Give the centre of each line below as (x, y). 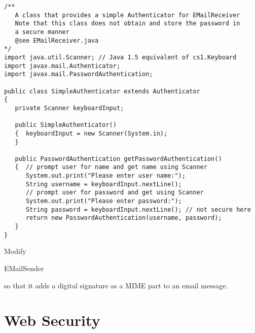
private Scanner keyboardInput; (69, 108)
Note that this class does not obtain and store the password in (128, 24)
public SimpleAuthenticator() (66, 125)
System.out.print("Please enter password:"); (104, 201)
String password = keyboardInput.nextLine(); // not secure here (138, 209)
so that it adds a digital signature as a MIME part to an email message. (116, 285)
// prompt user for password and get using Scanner (115, 193)
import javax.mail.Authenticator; (62, 66)
